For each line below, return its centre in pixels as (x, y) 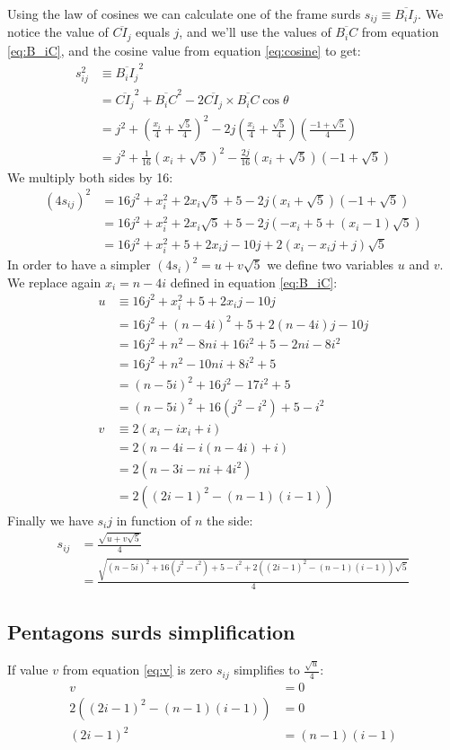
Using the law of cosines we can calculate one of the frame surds (184, 13)
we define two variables (331, 265)
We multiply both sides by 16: (90, 176)
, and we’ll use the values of (255, 32)
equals (153, 32)
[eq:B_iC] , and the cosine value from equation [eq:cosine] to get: (184, 50)
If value (28, 670)
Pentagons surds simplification (151, 631)
